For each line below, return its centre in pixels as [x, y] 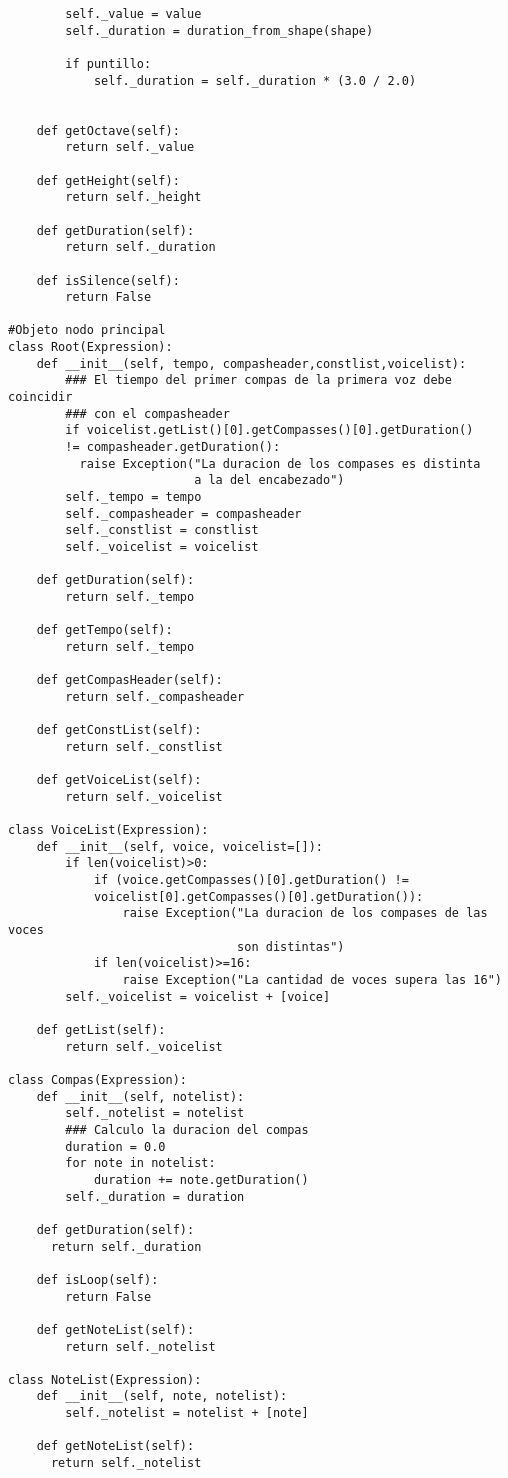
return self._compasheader [155, 696]
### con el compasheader [147, 413]
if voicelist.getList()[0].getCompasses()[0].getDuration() [269, 430]
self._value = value [133, 14]
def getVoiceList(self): [119, 780]
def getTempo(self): [104, 630]
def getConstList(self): [119, 730]
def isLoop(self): [97, 1279]
